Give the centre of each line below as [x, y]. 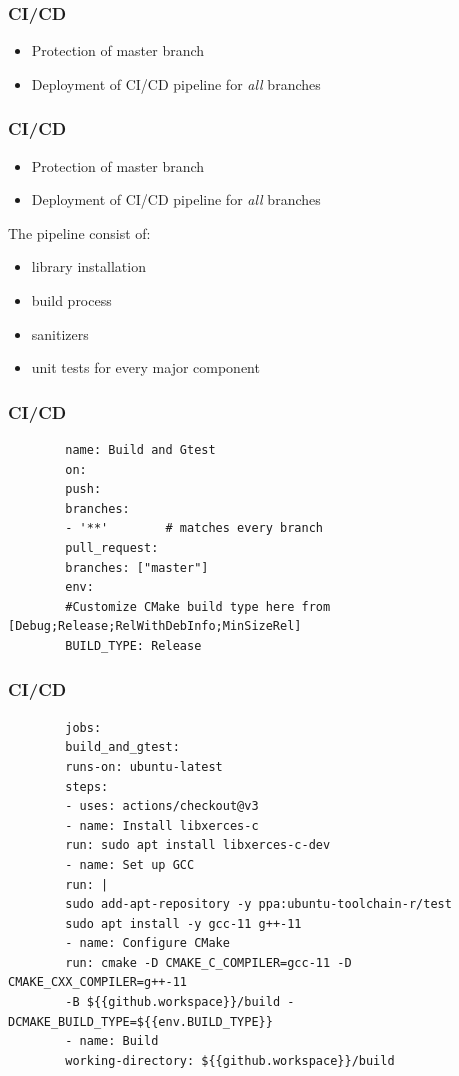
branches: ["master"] [137, 567]
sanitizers [60, 333]
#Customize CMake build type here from [198, 606]
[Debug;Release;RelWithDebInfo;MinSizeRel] [155, 626]
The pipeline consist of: [79, 232]
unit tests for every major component [145, 367]
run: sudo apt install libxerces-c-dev [198, 845]
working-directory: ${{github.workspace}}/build [230, 1060]
